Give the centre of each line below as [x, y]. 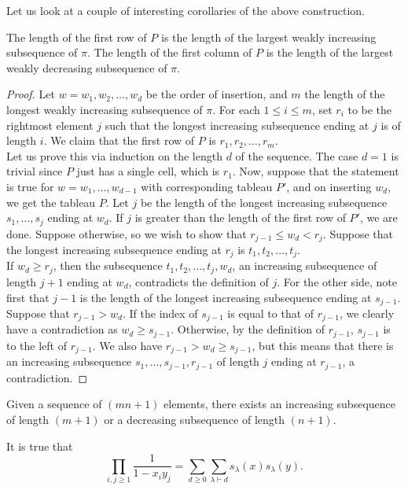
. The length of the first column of [170, 52]
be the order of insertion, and [217, 94]
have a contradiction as [62, 329]
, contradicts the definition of [198, 281]
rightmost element [50, 125]
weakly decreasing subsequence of [87, 67]
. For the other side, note [337, 281]
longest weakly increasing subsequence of [105, 109]
